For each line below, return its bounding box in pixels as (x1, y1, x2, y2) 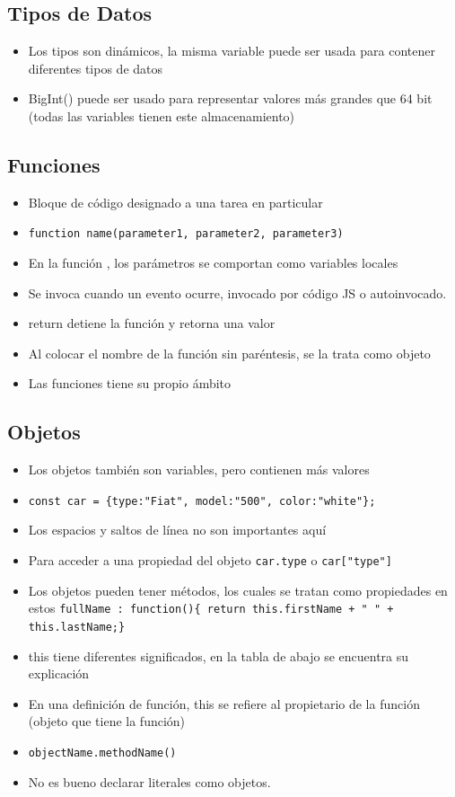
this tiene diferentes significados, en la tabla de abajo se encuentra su (28, 646, 409, 665)
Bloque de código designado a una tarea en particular (28, 192, 323, 211)
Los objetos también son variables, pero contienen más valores (28, 460, 370, 479)
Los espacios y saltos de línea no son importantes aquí (28, 520, 327, 539)
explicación (28, 664, 90, 683)
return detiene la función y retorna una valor (28, 314, 276, 332)
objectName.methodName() (28, 746, 177, 759)
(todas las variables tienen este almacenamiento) (28, 106, 295, 125)
